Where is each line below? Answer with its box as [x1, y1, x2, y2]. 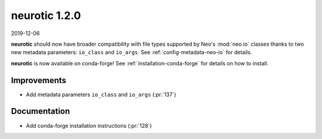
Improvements [11, 75, 67, 86]
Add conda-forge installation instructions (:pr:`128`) [26, 122, 152, 129]
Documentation [11, 106, 70, 116]
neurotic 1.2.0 [11, 9, 81, 22]
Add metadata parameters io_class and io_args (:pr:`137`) [26, 91, 177, 98]
